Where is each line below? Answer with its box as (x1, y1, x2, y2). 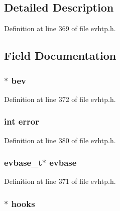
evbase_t (4, 156, 42, 169)
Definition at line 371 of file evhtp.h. (4, 176, 116, 186)
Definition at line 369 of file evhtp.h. (4, 23, 116, 34)
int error (4, 115, 40, 128)
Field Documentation (4, 48, 116, 63)
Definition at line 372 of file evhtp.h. (4, 93, 116, 104)
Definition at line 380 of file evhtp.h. (4, 135, 116, 145)
